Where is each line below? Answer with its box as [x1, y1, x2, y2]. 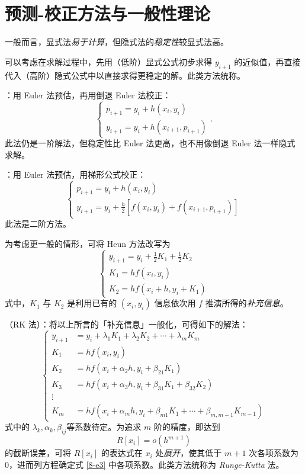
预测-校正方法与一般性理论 [5, 1, 210, 25]
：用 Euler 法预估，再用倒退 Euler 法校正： [5, 89, 171, 101]
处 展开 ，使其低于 [155, 447, 222, 459]
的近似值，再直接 [234, 55, 301, 68]
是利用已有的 [67, 297, 117, 309]
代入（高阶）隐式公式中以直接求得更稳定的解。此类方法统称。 [5, 69, 245, 81]
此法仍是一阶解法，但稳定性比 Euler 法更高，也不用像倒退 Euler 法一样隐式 [5, 137, 296, 149]
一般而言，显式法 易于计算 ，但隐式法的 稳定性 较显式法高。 [5, 36, 229, 48]
